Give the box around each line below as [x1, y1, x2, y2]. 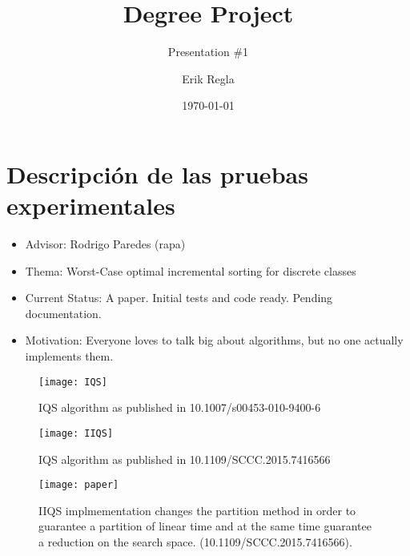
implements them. [25, 348, 114, 364]
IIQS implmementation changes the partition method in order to [38, 502, 356, 518]
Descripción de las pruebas [6, 157, 308, 190]
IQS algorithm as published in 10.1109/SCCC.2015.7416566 [38, 450, 331, 467]
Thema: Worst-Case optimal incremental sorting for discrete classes [25, 262, 356, 279]
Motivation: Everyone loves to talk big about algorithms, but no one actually [25, 332, 404, 349]
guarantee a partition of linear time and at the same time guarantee [38, 518, 372, 534]
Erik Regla [182, 70, 235, 87]
